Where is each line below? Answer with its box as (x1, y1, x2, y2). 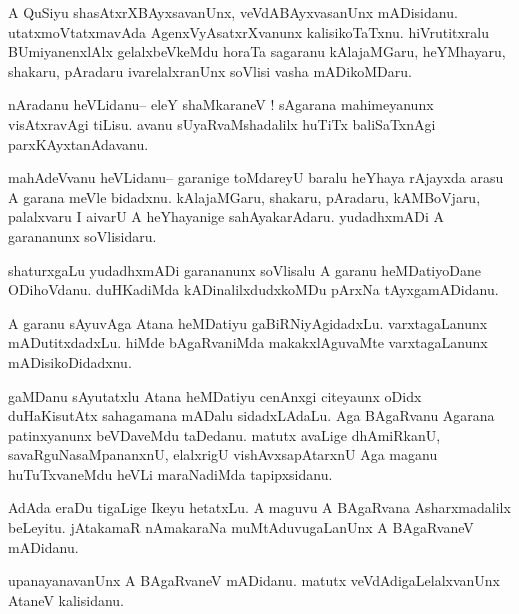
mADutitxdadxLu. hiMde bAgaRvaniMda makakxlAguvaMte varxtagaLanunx (8, 332, 488, 353)
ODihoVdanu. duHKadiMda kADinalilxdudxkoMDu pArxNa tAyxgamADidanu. (8, 279, 499, 300)
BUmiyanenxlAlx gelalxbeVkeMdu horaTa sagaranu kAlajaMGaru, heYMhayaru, (8, 41, 506, 62)
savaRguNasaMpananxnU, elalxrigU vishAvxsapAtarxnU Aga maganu (8, 444, 438, 465)
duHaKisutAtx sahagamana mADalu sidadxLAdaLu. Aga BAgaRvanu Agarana (8, 405, 495, 426)
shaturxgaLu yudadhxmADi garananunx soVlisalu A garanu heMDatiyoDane (8, 259, 481, 280)
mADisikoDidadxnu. (8, 351, 132, 372)
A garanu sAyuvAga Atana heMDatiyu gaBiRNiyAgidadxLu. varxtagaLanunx (8, 312, 488, 333)
